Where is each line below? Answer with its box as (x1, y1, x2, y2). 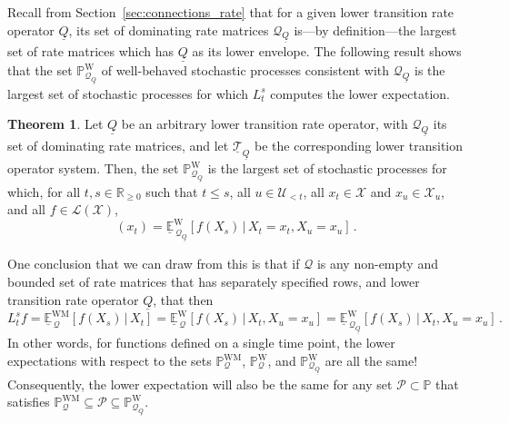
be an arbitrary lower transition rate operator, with (121, 114, 408, 133)
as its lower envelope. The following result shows (192, 41, 462, 60)
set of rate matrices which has (7, 41, 175, 60)
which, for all (7, 182, 81, 201)
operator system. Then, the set (7, 159, 179, 178)
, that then (153, 290, 214, 309)
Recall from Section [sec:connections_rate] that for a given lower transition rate (7, 3, 454, 21)
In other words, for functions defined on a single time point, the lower (7, 333, 395, 352)
